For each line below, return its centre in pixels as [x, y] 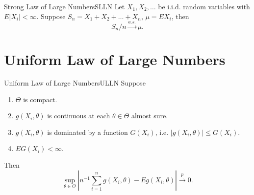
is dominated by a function [88, 132]
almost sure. [150, 116]
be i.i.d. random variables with [204, 6]
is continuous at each [79, 116]
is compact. [40, 99]
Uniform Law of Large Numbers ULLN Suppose [75, 83]
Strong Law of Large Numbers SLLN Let [64, 6]
